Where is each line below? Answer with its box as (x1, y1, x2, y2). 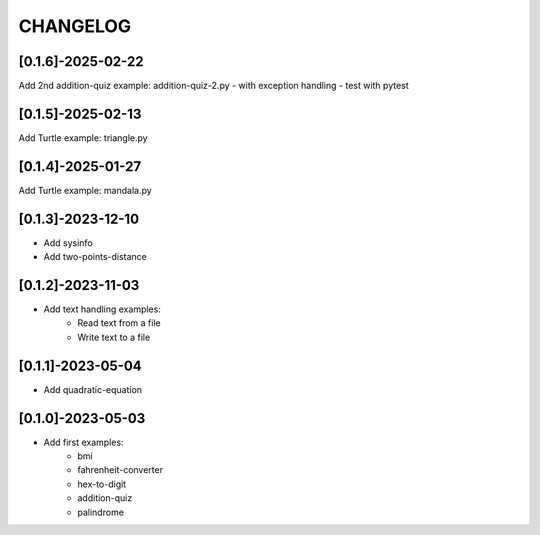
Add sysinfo (43, 236, 94, 249)
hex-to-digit (77, 478, 127, 490)
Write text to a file (77, 331, 151, 343)
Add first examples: (43, 436, 124, 448)
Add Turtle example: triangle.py (18, 131, 149, 144)
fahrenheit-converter (77, 464, 164, 476)
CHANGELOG (18, 15, 132, 37)
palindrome (77, 506, 125, 518)
